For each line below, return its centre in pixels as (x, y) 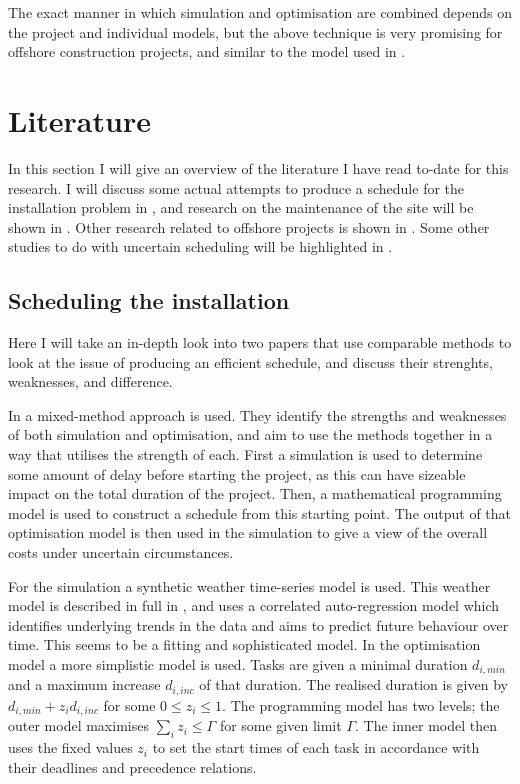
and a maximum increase (84, 684)
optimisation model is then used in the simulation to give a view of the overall (248, 532)
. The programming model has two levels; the (361, 704)
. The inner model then (426, 725)
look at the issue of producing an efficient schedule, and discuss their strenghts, (250, 361)
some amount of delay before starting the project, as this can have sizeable (237, 473)
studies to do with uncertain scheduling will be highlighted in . (200, 246)
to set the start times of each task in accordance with (316, 747)
